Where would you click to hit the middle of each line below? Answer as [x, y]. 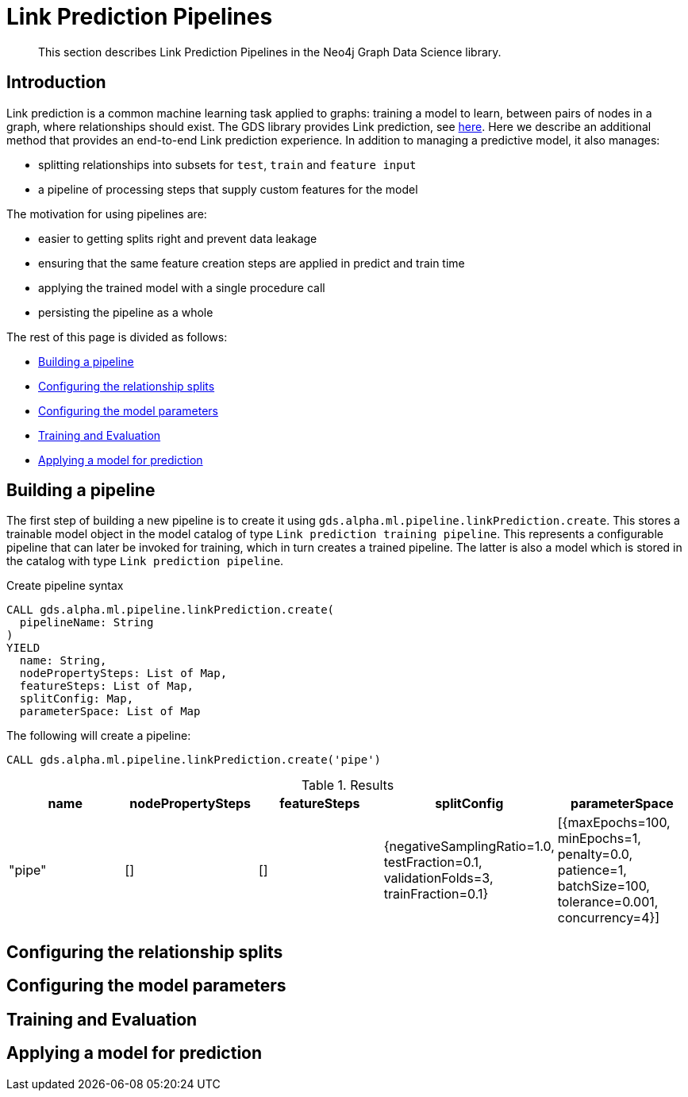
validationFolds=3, [438, 878]
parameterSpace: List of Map [110, 712]
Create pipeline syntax [65, 586]
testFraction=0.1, [433, 862]
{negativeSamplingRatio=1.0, [469, 847]
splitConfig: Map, [77, 699]
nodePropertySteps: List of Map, [123, 674]
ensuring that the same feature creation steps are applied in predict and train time [252, 263]
